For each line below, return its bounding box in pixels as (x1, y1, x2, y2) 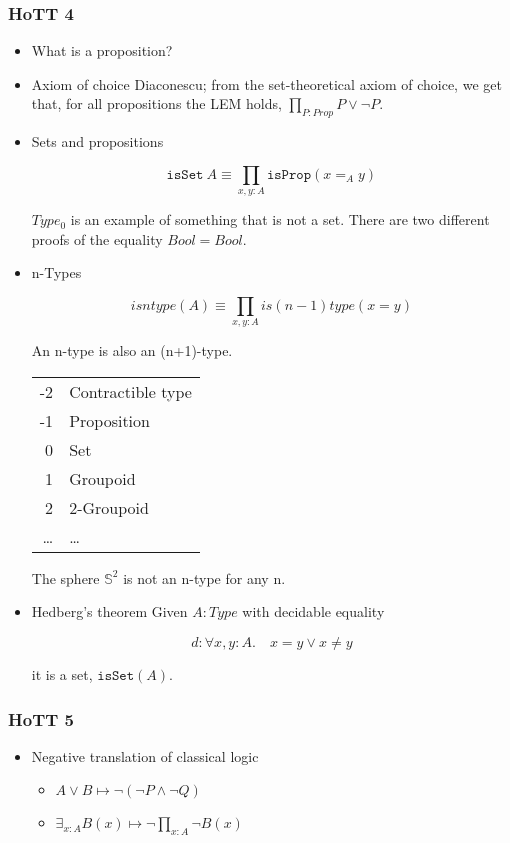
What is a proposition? (31, 40, 173, 61)
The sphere (31, 567, 100, 588)
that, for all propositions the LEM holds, (31, 93, 282, 114)
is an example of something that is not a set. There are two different (70, 209, 490, 230)
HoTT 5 (8, 706, 74, 731)
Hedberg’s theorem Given (31, 601, 188, 622)
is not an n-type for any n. (123, 567, 286, 588)
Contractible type (69, 379, 192, 403)
